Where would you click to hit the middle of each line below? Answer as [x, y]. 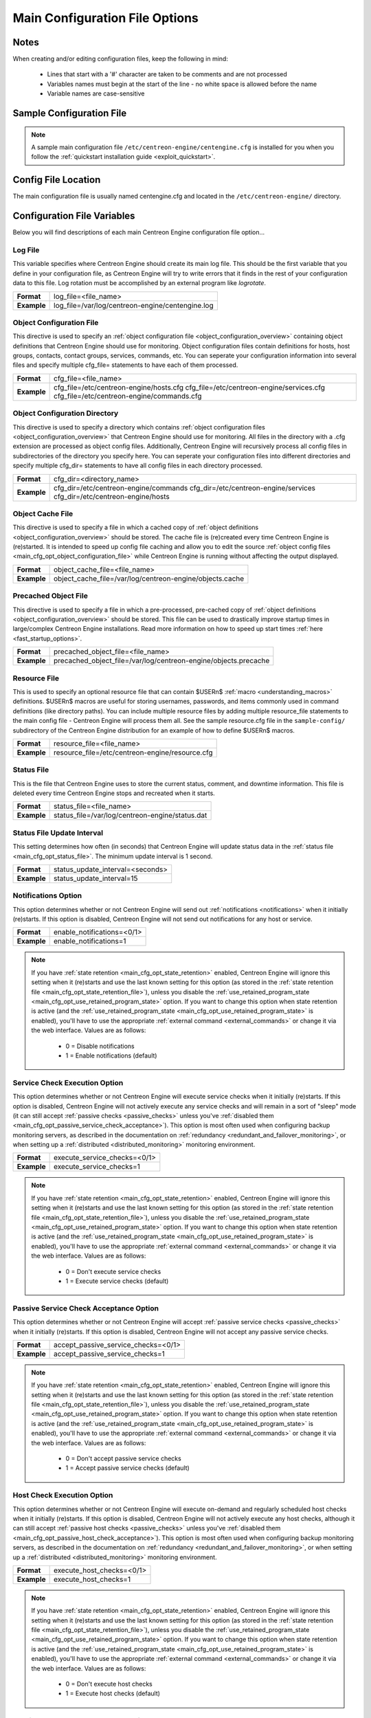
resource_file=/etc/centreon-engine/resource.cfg [133, 752]
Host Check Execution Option [63, 1495]
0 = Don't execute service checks [113, 1271]
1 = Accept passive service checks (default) [128, 1468]
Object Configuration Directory [66, 414]
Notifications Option [47, 895]
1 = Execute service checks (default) [117, 1281]
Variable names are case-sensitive [96, 93]
